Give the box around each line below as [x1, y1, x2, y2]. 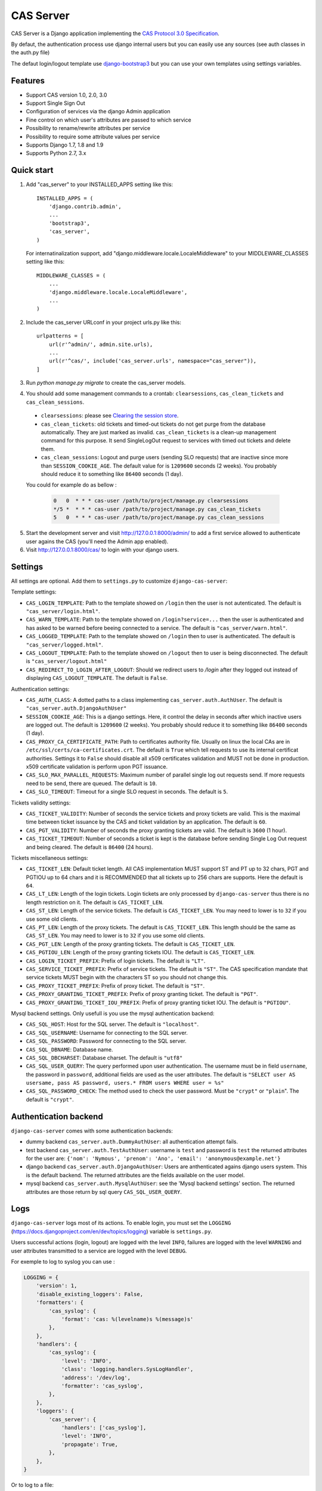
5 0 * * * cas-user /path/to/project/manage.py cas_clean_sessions [53, 514, 265, 521]
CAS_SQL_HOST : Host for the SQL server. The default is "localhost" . [26, 1020, 199, 1028]
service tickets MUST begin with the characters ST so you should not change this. [26, 974, 228, 981]
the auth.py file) [11, 49, 50, 56]
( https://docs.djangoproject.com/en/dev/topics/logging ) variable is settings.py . [11, 1227, 213, 1235]
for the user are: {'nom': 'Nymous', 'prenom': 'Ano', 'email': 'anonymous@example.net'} [26, 1155, 281, 1162]
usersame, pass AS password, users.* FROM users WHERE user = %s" [26, 1079, 225, 1087]
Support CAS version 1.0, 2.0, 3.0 [26, 91, 107, 98]
